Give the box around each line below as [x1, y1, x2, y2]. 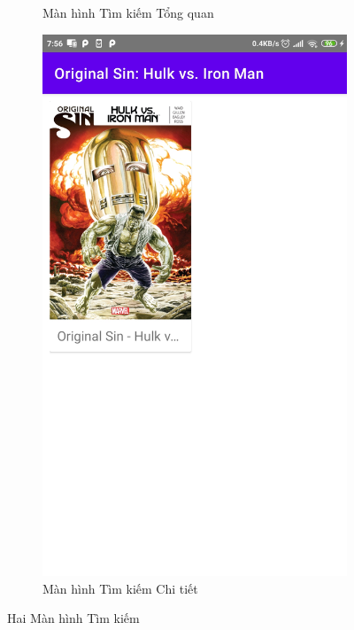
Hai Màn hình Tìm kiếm [7, 609, 140, 627]
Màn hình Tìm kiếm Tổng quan [42, 4, 214, 21]
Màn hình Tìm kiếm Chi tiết [42, 579, 198, 597]
